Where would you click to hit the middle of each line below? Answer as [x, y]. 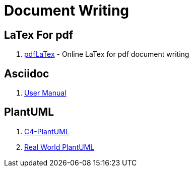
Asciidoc [27, 73]
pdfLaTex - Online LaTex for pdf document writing [107, 54]
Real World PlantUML [59, 147]
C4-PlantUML [47, 131]
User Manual [45, 93]
